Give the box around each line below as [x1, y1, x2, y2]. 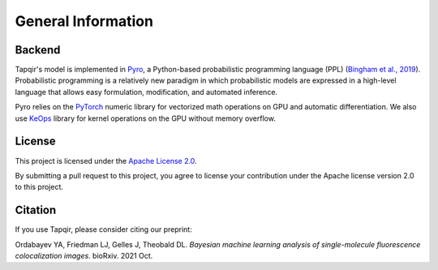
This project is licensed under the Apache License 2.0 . [15, 156, 198, 165]
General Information [15, 12, 154, 30]
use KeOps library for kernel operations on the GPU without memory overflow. [15, 114, 276, 123]
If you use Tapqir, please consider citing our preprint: [15, 225, 192, 234]
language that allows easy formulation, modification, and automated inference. [15, 87, 278, 96]
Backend [15, 43, 61, 57]
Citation [15, 204, 57, 217]
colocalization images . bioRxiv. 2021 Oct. [15, 251, 153, 260]
